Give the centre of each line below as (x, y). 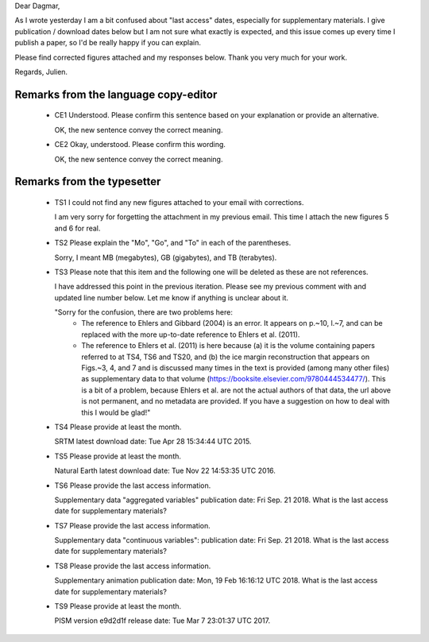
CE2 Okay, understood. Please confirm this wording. (140, 145)
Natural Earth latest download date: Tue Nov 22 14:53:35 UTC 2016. (165, 471)
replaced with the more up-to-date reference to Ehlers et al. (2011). (191, 335)
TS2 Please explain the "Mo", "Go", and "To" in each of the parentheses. (173, 243)
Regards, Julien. (41, 72)
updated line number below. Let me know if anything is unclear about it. (172, 297)
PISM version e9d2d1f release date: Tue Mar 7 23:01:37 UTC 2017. (162, 621)
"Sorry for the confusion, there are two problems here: (144, 312)
